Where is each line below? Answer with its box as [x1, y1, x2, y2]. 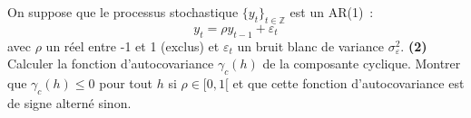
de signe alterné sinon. [7, 93, 132, 112]
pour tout [99, 73, 153, 92]
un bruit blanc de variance [237, 36, 384, 55]
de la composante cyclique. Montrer [262, 54, 461, 73]
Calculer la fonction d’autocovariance [7, 54, 214, 73]
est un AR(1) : [289, 3, 374, 21]
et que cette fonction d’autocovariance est [232, 73, 465, 92]
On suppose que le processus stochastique [7, 3, 239, 21]
